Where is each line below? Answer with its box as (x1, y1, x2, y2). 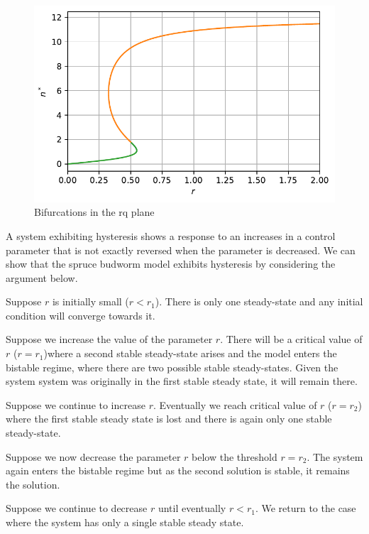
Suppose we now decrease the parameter (6, 449, 181, 464)
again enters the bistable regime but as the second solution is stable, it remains (6, 463, 350, 478)
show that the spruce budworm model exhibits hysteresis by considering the (6, 256, 336, 271)
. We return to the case (255, 501, 356, 516)
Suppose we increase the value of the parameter (6, 332, 213, 347)
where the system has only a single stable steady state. (6, 515, 244, 530)
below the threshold (192, 449, 277, 464)
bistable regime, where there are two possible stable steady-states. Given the (6, 359, 338, 374)
